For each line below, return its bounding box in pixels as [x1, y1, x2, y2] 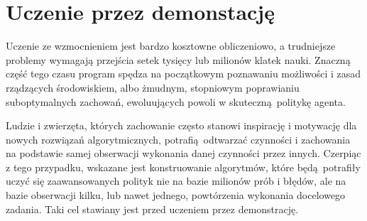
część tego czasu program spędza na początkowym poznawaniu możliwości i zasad [6, 66, 361, 81]
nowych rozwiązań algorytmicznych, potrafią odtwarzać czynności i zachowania [6, 131, 351, 146]
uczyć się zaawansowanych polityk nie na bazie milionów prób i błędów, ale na [6, 173, 346, 188]
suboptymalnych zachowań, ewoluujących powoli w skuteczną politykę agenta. [6, 94, 346, 109]
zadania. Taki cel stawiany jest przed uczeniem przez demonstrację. [6, 201, 299, 216]
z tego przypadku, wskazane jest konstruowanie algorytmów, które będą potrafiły [6, 159, 361, 174]
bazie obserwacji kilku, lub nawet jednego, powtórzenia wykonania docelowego [6, 188, 346, 203]
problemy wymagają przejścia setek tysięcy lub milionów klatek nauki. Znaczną [6, 52, 351, 67]
